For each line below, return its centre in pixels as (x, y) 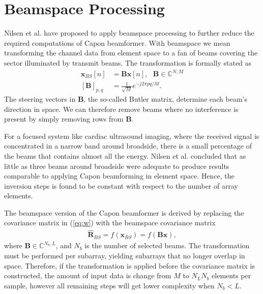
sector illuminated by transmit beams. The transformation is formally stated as (128, 62)
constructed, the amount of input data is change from (88, 275)
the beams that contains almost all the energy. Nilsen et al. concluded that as (125, 155)
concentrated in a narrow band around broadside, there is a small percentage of (128, 146)
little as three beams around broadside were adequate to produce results (117, 166)
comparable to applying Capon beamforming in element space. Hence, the (119, 176)
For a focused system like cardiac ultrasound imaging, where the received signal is (132, 136)
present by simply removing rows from (64, 119)
